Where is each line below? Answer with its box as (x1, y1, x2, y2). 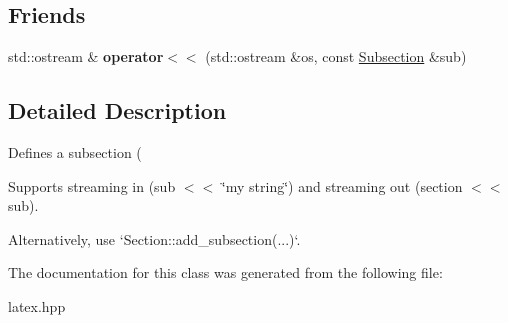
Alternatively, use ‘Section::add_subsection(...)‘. (8, 228, 301, 249)
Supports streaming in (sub (8, 175, 176, 196)
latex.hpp (8, 295, 66, 316)
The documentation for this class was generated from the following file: (8, 262, 443, 283)
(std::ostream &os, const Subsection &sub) (205, 46, 467, 67)
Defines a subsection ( (8, 142, 142, 162)
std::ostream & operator (8, 46, 164, 67)
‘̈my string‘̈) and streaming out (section (221, 175, 463, 196)
